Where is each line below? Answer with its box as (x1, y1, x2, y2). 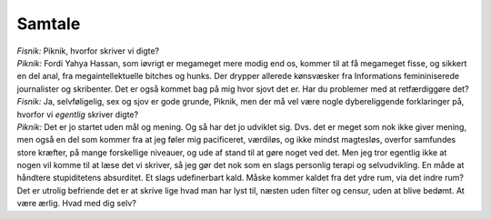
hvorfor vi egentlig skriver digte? (16, 109, 139, 120)
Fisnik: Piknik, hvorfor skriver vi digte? (16, 45, 159, 56)
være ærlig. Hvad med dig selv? (16, 198, 136, 209)
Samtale (16, 14, 81, 34)
